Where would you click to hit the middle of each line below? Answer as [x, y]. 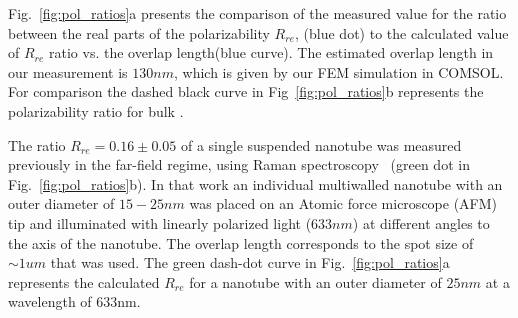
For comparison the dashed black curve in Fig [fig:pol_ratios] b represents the [246, 91]
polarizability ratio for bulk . [96, 110]
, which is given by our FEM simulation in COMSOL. [338, 71]
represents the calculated [84, 281]
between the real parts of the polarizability [139, 32]
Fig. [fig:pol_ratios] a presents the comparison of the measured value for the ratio [257, 13]
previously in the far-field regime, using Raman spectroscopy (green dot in [239, 164]
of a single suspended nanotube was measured [321, 144]
